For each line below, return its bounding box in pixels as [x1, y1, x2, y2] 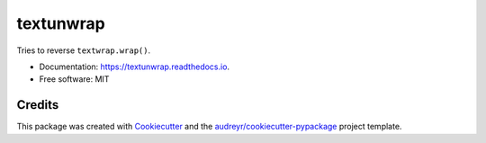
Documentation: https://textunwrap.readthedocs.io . [39, 61, 229, 72]
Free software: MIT [39, 74, 110, 85]
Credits [16, 97, 59, 112]
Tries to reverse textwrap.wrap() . [16, 45, 151, 56]
